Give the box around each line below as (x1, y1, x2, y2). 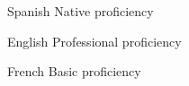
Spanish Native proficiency (7, 2, 154, 20)
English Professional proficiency (7, 31, 182, 50)
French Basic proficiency (7, 62, 141, 81)
